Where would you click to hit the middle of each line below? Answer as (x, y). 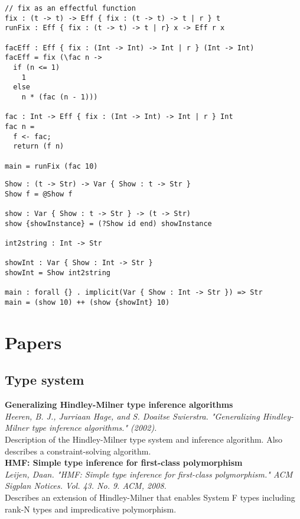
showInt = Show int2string (58, 273)
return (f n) (39, 146)
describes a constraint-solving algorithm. (78, 451)
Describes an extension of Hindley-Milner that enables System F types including (150, 497)
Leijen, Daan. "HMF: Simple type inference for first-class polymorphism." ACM (149, 474)
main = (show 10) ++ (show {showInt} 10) (87, 303)
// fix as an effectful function (70, 8)
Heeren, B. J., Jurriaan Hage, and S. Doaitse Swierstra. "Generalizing (132, 416)
